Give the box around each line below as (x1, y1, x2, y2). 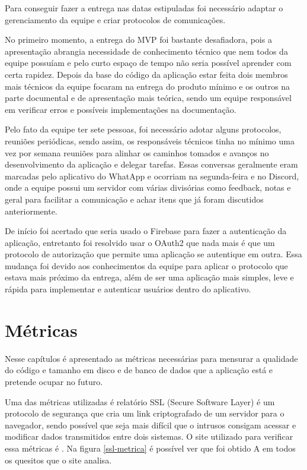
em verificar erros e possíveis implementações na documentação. (5, 103, 236, 115)
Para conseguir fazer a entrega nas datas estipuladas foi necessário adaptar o (5, 2, 283, 14)
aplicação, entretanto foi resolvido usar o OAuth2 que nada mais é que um (5, 236, 275, 248)
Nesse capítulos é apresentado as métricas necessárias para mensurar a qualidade (5, 352, 298, 364)
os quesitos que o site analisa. (5, 453, 112, 466)
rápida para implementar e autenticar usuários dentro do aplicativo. (5, 283, 251, 295)
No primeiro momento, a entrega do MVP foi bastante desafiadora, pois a (5, 33, 272, 46)
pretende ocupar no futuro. (5, 375, 103, 387)
